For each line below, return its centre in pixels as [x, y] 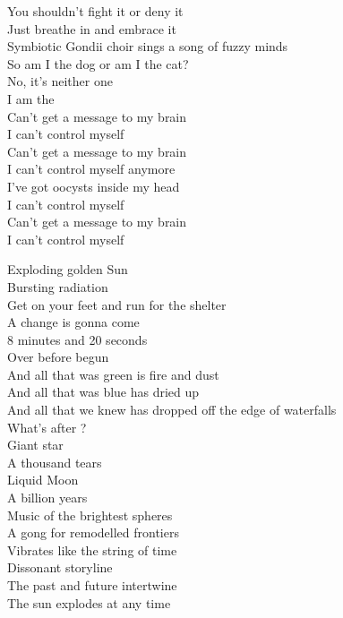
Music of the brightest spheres [90, 515]
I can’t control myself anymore [91, 169]
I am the [31, 98]
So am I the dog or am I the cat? [98, 63]
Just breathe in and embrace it [92, 28]
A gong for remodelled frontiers [93, 532]
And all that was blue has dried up [103, 392]
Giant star [35, 445]
